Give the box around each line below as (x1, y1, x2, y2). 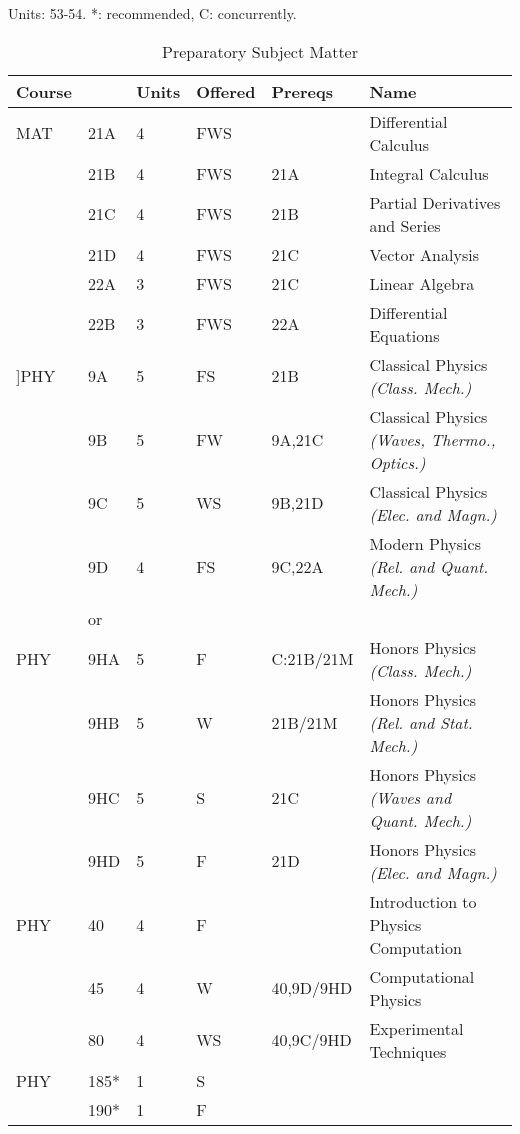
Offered (196, 79, 256, 103)
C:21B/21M (271, 647, 354, 671)
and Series (369, 213, 441, 237)
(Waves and (369, 785, 452, 809)
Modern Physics (369, 531, 481, 555)
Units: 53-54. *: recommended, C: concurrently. (8, 3, 297, 23)
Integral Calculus (369, 161, 489, 185)
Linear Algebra (369, 271, 475, 295)
